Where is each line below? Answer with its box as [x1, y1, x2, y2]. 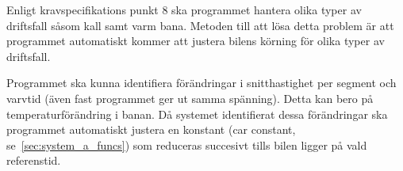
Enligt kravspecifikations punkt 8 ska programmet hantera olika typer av [6, 2, 362, 17]
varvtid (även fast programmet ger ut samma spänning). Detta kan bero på [6, 89, 374, 106]
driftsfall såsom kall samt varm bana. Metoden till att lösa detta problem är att [6, 17, 394, 33]
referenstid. [6, 152, 61, 169]
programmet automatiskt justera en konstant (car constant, [6, 121, 296, 138]
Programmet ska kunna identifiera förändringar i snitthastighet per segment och [6, 74, 397, 91]
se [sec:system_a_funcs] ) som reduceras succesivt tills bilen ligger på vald [6, 136, 367, 153]
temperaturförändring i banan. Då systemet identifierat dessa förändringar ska [6, 105, 388, 122]
